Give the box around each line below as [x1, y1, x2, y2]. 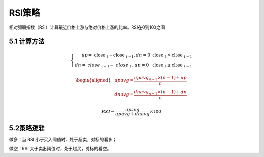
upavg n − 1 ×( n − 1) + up [134, 75, 187, 82]
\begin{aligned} [75, 77, 111, 83]
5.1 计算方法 [9, 37, 45, 45]
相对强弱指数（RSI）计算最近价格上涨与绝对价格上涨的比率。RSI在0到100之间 [9, 24, 165, 30]
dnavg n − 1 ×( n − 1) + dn [134, 89, 187, 96]
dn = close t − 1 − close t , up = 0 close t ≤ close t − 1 [75, 62, 193, 68]
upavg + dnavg [115, 112, 150, 117]
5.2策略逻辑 [9, 124, 45, 132]
